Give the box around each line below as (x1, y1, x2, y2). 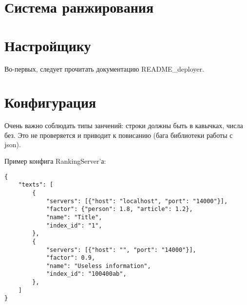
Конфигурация (4, 92, 96, 112)
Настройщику (4, 35, 91, 55)
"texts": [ (18, 181, 54, 189)
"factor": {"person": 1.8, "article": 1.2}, (46, 206, 193, 213)
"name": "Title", (46, 213, 102, 221)
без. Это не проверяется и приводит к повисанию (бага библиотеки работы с (4, 130, 233, 140)
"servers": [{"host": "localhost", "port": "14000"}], (46, 197, 228, 205)
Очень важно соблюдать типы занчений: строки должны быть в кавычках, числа (4, 120, 243, 131)
